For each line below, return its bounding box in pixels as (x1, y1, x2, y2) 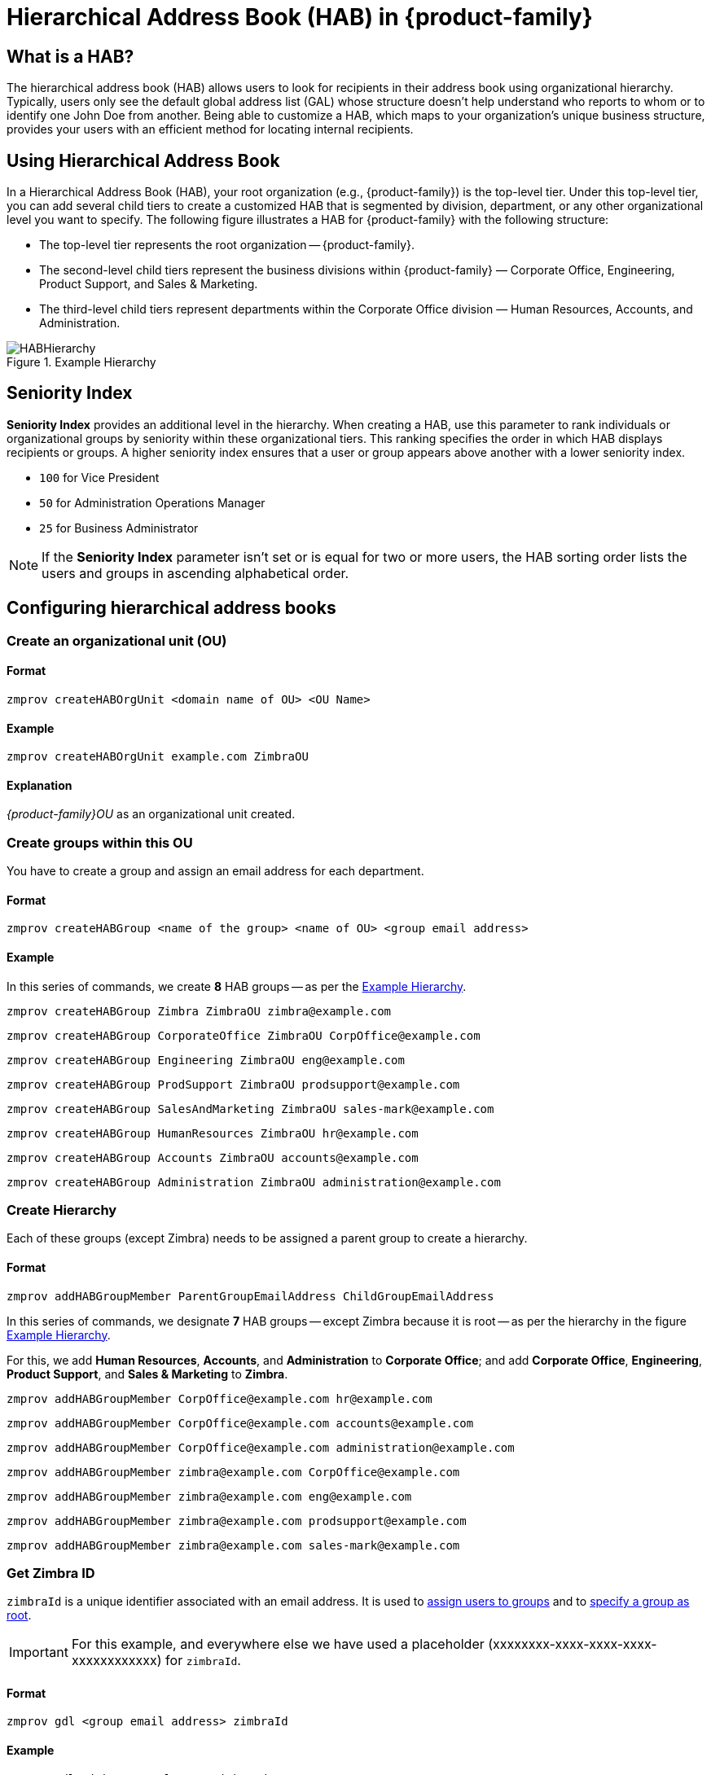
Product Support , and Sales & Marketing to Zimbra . (7, 1366, 288, 1381)
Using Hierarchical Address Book (7, 150, 280, 171)
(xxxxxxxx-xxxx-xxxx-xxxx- (488, 1636, 657, 1653)
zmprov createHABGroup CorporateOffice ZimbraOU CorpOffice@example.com (7, 1028, 481, 1042)
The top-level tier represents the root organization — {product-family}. (39, 238, 415, 252)
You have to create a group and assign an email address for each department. (7, 864, 424, 879)
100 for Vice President (39, 470, 160, 484)
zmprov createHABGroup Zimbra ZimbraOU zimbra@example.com (7, 1004, 392, 1018)
